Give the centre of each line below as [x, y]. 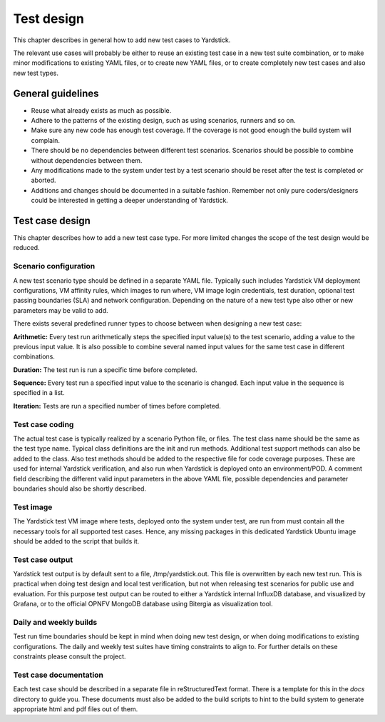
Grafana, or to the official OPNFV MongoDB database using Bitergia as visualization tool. [143, 604]
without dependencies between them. [87, 160]
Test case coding [43, 424]
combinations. [34, 356]
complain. [46, 140]
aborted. [43, 180]
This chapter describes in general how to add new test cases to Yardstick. [122, 40]
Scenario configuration [54, 266]
